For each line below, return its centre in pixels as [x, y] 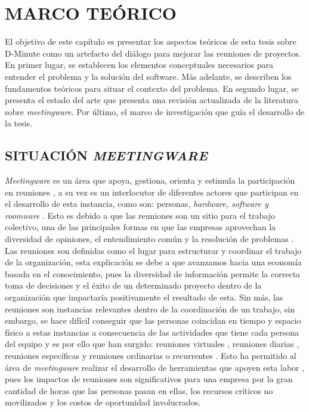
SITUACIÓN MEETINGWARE [106, 155]
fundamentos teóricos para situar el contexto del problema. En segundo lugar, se [152, 88]
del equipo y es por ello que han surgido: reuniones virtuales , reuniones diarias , [152, 344]
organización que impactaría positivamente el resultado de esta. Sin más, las [144, 297]
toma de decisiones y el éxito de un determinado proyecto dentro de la [133, 285]
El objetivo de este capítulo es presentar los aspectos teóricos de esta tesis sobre [151, 41]
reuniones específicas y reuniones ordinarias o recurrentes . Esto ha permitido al [151, 355]
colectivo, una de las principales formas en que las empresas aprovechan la [140, 227]
